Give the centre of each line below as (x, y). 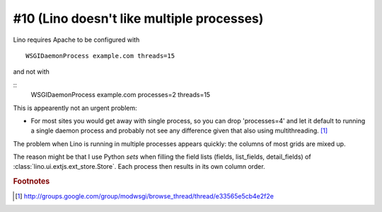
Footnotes (31, 182)
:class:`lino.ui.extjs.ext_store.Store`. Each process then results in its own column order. (139, 167)
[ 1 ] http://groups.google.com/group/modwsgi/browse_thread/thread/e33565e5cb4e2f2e (144, 196)
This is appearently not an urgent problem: (75, 108)
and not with (31, 72)
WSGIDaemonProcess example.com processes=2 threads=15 (121, 95)
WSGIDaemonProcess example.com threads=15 (100, 56)
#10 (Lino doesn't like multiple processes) (138, 18)
